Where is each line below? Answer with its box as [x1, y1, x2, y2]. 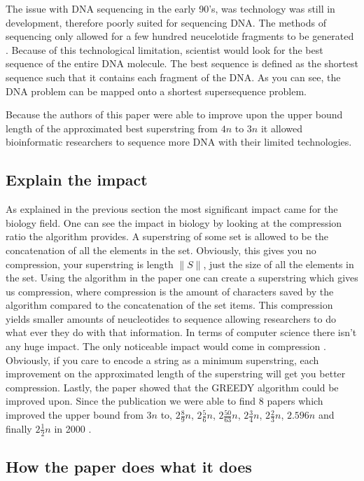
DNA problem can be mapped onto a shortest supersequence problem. [6, 83, 307, 98]
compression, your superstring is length [6, 256, 174, 271]
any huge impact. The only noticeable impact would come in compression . [6, 339, 326, 354]
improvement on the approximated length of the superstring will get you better [6, 366, 346, 381]
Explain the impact [6, 169, 148, 190]
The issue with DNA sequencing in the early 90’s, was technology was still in [6, 1, 335, 15]
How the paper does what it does [6, 456, 252, 477]
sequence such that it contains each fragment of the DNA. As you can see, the [6, 69, 341, 84]
